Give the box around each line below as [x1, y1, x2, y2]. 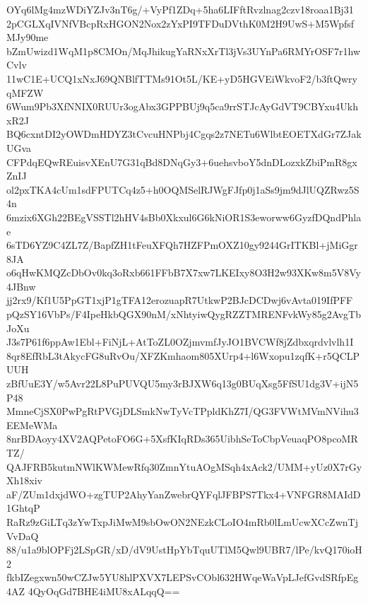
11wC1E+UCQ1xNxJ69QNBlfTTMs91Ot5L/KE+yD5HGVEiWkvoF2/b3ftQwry [6, 71, 357, 86]
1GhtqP [6, 500, 40, 515]
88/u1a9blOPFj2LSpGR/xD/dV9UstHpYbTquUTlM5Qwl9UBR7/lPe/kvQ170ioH [6, 542, 362, 557]
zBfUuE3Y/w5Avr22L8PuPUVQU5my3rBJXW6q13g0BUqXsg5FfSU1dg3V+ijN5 [6, 376, 359, 391]
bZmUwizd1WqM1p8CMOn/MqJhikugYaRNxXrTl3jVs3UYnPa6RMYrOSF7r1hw [6, 43, 361, 58]
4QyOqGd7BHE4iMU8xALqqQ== [28, 583, 180, 598]
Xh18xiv [6, 473, 42, 488]
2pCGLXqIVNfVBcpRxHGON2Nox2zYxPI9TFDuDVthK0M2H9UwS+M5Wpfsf [6, 16, 355, 30]
